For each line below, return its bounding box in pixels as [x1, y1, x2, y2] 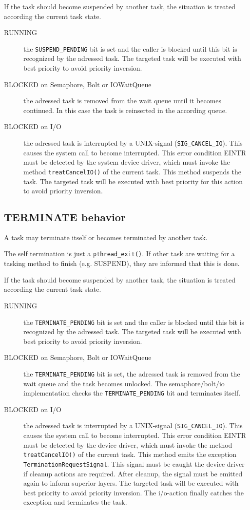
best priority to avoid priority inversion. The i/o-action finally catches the [23, 487, 244, 497]
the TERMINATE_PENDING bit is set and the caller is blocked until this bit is [23, 317, 245, 327]
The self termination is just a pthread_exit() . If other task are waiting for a [4, 248, 235, 259]
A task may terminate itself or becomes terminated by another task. [4, 232, 208, 242]
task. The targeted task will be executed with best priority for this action [23, 176, 243, 186]
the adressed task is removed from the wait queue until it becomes [23, 95, 222, 106]
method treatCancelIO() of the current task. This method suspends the [23, 166, 241, 176]
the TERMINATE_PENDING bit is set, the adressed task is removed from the [23, 368, 240, 378]
